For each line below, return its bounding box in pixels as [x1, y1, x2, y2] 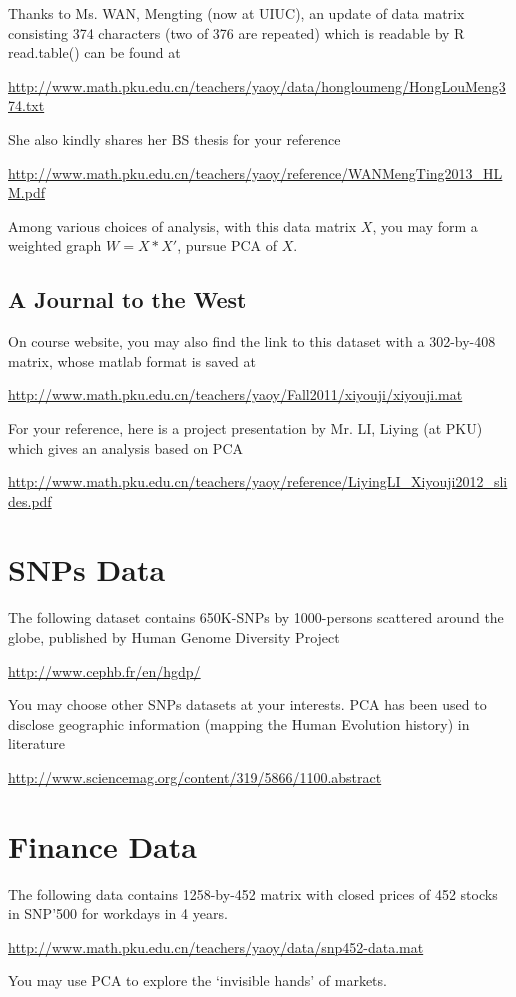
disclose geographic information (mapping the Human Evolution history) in [8, 713, 470, 734]
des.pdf [8, 490, 52, 511]
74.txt [8, 95, 45, 116]
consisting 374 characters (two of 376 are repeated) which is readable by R [8, 22, 465, 43]
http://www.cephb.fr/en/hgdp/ [8, 660, 201, 681]
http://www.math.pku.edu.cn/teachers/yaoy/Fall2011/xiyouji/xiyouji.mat [8, 384, 463, 405]
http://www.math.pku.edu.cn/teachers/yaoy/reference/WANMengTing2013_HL [8, 162, 503, 183]
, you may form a [372, 215, 478, 236]
